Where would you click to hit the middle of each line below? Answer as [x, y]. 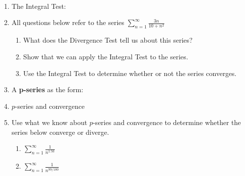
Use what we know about [49, 122]
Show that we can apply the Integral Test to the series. [106, 56]
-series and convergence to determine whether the [167, 122]
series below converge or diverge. [60, 132]
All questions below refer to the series [68, 22]
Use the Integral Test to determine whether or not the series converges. [130, 73]
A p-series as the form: [47, 89]
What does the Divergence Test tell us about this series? [108, 40]
